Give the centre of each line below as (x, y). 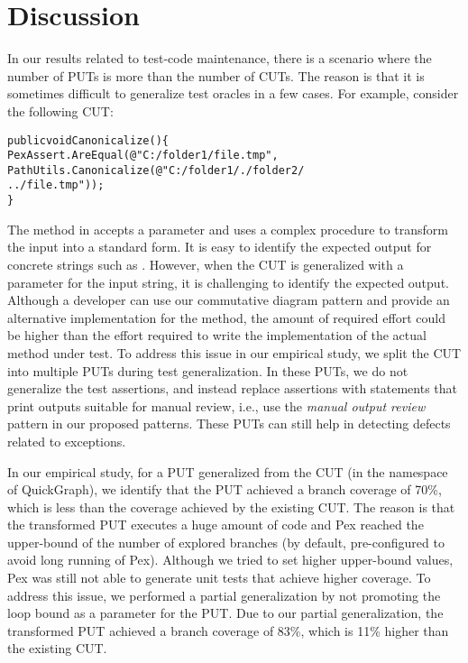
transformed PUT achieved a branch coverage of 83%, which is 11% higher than (228, 630)
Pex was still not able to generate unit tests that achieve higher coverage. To (219, 578)
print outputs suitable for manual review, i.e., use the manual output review (216, 405)
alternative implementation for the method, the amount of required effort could (226, 317)
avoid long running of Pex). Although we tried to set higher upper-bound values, (230, 560)
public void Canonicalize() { (88, 140)
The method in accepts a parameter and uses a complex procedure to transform (228, 229)
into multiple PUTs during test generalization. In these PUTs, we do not (208, 370)
